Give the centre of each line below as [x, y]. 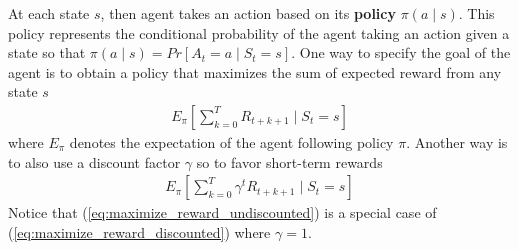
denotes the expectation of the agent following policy [231, 142]
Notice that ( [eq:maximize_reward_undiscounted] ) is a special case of [222, 212]
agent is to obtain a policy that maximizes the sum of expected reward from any [255, 71]
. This [476, 13]
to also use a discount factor [94, 161]
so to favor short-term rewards [289, 161]
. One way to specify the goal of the [401, 52]
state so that [47, 52]
